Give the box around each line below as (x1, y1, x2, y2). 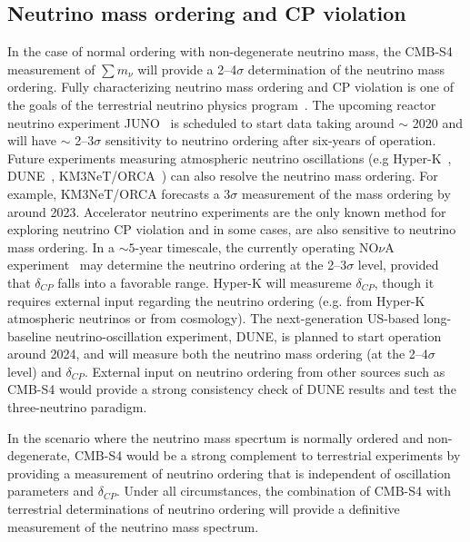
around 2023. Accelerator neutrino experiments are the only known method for (7, 202, 446, 221)
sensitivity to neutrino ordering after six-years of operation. (105, 131, 436, 150)
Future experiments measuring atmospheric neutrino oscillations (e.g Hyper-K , (7, 148, 452, 167)
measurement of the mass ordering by (242, 183, 451, 202)
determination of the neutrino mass (247, 59, 445, 78)
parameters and (7, 481, 95, 500)
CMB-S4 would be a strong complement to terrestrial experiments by (74, 446, 461, 465)
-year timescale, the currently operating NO (135, 237, 379, 256)
